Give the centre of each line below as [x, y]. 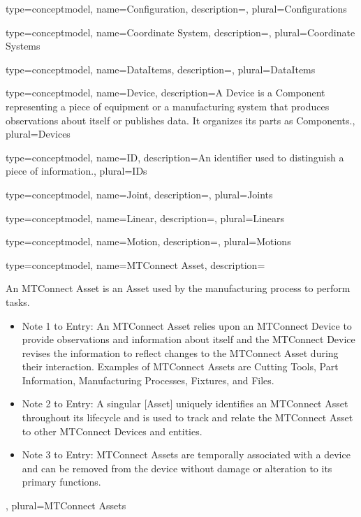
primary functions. [61, 482]
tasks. [18, 301]
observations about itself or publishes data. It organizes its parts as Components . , [180, 120]
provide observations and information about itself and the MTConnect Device [189, 339]
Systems [23, 46]
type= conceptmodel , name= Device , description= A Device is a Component [165, 93]
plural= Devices [38, 134]
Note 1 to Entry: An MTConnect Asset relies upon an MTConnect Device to [187, 325]
